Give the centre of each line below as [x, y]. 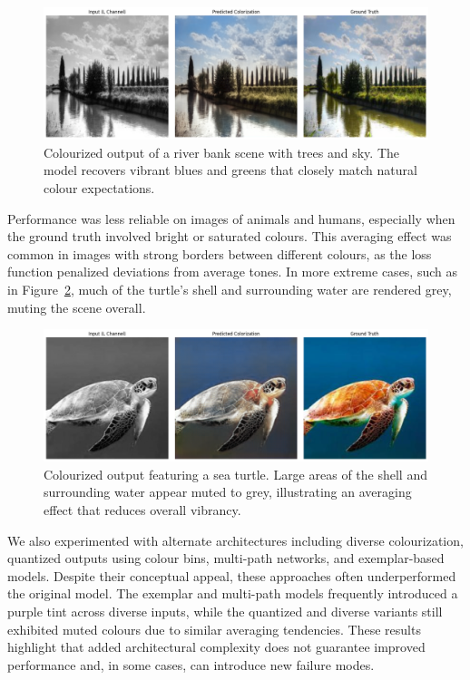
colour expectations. [99, 187]
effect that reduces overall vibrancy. [142, 510]
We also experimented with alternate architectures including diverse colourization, [235, 540]
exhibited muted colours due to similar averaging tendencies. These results [214, 629]
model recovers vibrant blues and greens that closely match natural [230, 170]
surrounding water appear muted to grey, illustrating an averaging [228, 492]
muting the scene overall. [77, 307]
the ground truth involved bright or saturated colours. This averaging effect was [230, 236]
